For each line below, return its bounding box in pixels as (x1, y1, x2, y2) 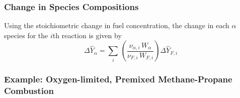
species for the (4, 30, 48, 40)
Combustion (4, 84, 54, 97)
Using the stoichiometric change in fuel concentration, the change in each (4, 20, 229, 31)
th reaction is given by (52, 30, 122, 40)
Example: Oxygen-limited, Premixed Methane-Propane (4, 73, 232, 85)
